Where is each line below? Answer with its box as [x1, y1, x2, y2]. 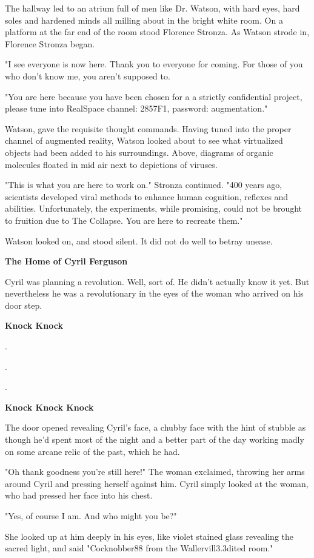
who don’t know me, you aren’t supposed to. [5, 69, 170, 82]
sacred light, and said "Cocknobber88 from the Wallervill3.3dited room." [5, 542, 273, 554]
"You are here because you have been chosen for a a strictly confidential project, [5, 90, 302, 103]
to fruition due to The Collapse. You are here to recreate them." [5, 213, 243, 226]
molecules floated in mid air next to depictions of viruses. [5, 158, 218, 170]
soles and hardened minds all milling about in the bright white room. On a [5, 13, 283, 26]
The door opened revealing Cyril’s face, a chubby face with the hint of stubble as [5, 421, 306, 434]
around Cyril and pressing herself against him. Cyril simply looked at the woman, [5, 477, 309, 489]
